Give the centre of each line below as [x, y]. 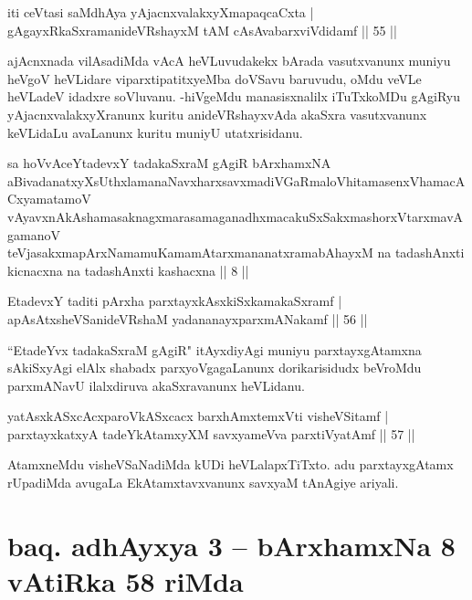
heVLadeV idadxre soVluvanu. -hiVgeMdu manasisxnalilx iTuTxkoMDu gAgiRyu [234, 96]
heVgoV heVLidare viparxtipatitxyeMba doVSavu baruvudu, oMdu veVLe [215, 78]
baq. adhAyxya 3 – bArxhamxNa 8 [231, 545]
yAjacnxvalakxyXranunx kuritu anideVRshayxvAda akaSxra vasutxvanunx [217, 114]
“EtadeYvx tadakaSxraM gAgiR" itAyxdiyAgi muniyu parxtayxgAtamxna [215, 349]
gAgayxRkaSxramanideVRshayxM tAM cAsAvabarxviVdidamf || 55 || [202, 30]
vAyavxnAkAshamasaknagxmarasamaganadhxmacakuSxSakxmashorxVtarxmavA [236, 216]
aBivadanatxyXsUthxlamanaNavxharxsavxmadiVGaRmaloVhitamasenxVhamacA [236, 180]
